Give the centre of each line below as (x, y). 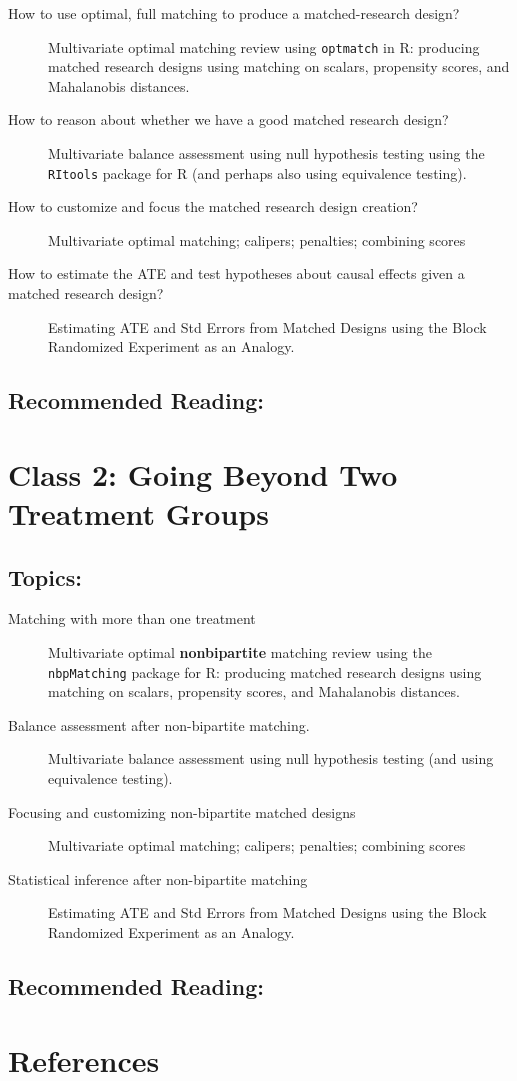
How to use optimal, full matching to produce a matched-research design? (234, 13)
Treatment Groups (138, 513)
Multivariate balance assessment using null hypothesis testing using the (266, 153)
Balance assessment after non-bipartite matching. (159, 724)
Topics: (45, 576)
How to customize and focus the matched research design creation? (213, 206)
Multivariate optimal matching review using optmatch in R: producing (264, 46)
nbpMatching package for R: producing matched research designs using (265, 671)
